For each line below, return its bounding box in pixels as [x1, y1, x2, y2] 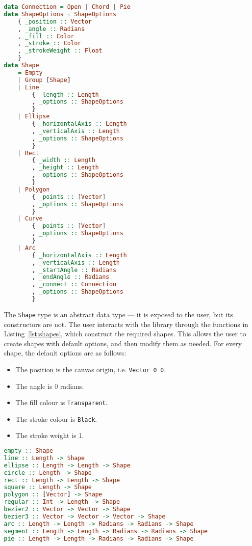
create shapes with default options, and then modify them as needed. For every [4, 338, 242, 348]
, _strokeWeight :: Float [18, 47, 102, 55]
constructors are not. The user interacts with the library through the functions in [4, 319, 249, 329]
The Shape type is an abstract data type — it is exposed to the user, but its [4, 309, 233, 319]
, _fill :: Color [18, 32, 75, 40]
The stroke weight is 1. [15, 430, 84, 440]
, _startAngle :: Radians [32, 266, 117, 273]
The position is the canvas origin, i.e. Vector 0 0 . [15, 364, 166, 374]
